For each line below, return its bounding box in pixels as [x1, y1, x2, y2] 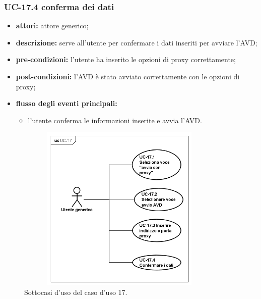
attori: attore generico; [16, 20, 89, 31]
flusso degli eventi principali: [16, 98, 117, 109]
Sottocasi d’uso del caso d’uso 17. [24, 287, 127, 297]
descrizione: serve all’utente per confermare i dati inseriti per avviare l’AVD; [16, 37, 257, 47]
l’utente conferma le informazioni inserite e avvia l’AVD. [28, 115, 202, 125]
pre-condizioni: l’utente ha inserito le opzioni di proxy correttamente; [16, 54, 236, 65]
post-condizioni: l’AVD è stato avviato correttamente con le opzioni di [16, 71, 240, 81]
